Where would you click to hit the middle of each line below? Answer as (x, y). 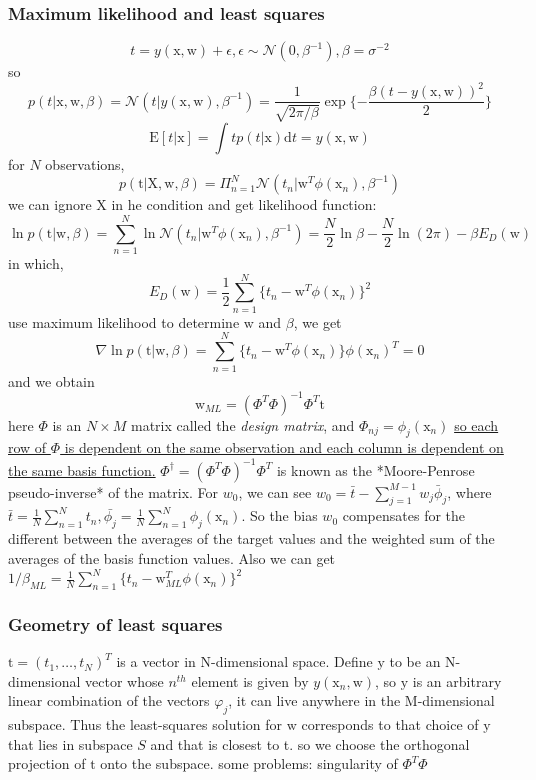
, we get (317, 321)
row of (27, 447)
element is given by (250, 680)
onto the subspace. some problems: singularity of (249, 763)
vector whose (124, 680)
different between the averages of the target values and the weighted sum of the (251, 538)
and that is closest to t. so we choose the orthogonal (310, 743)
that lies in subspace (70, 743)
